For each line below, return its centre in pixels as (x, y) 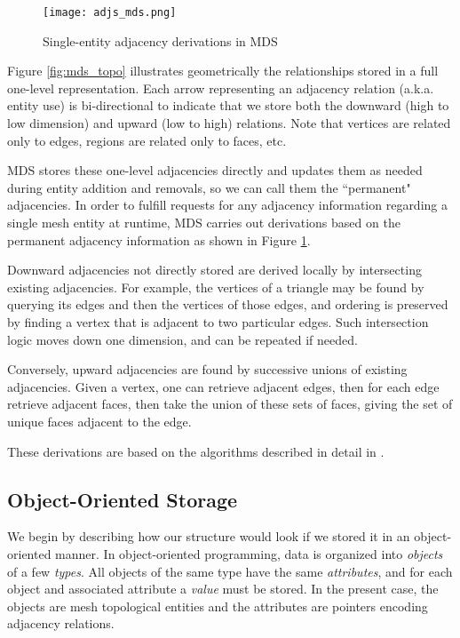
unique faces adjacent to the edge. (99, 421)
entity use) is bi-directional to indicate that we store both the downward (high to (228, 105)
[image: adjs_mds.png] (110, 12)
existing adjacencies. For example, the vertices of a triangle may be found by (216, 287)
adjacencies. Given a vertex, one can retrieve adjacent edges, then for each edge (223, 386)
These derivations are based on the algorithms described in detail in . (196, 451)
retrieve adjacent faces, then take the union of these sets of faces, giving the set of (230, 404)
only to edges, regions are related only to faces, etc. (147, 140)
